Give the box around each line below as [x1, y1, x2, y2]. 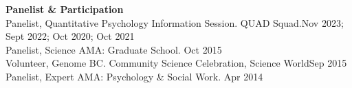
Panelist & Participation [5, 2, 124, 16]
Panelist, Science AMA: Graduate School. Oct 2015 [5, 42, 222, 56]
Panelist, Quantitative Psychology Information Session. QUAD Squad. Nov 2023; [5, 15, 344, 30]
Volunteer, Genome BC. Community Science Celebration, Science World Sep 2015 [5, 56, 347, 70]
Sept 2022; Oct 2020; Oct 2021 [5, 29, 135, 43]
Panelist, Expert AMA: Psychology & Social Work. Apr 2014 [5, 69, 263, 83]
